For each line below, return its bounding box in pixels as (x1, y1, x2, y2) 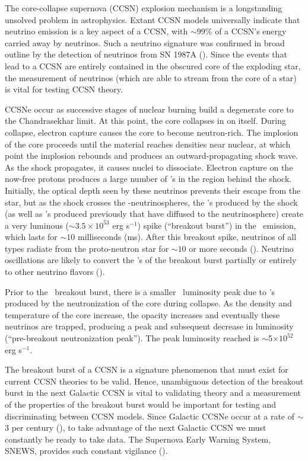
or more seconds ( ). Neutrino (189, 242, 294, 254)
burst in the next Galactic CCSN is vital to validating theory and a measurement (5, 386, 301, 399)
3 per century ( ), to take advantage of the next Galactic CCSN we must (5, 421, 266, 434)
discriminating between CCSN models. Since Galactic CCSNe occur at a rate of (5, 409, 294, 422)
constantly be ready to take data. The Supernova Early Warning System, (5, 433, 271, 445)
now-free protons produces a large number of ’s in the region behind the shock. (5, 172, 292, 185)
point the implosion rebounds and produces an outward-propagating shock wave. (5, 149, 299, 162)
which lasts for (5, 230, 58, 243)
